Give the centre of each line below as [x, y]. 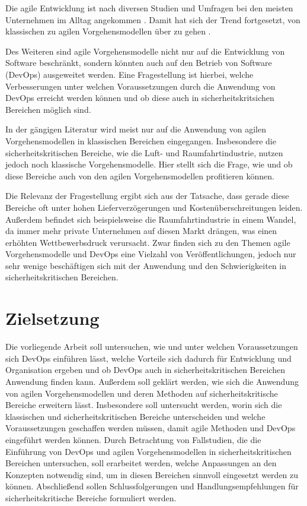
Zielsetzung [52, 318]
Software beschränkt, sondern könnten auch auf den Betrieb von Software [139, 63]
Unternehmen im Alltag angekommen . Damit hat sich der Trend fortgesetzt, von [153, 19]
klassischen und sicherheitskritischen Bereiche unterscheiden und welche [135, 416]
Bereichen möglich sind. [48, 109]
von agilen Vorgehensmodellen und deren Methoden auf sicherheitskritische [142, 393]
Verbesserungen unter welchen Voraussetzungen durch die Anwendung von [140, 86]
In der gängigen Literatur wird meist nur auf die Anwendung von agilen [136, 129]
